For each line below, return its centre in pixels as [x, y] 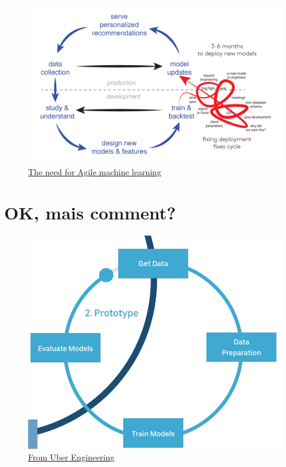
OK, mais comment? [90, 213]
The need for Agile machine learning [95, 171]
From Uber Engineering [71, 457]
